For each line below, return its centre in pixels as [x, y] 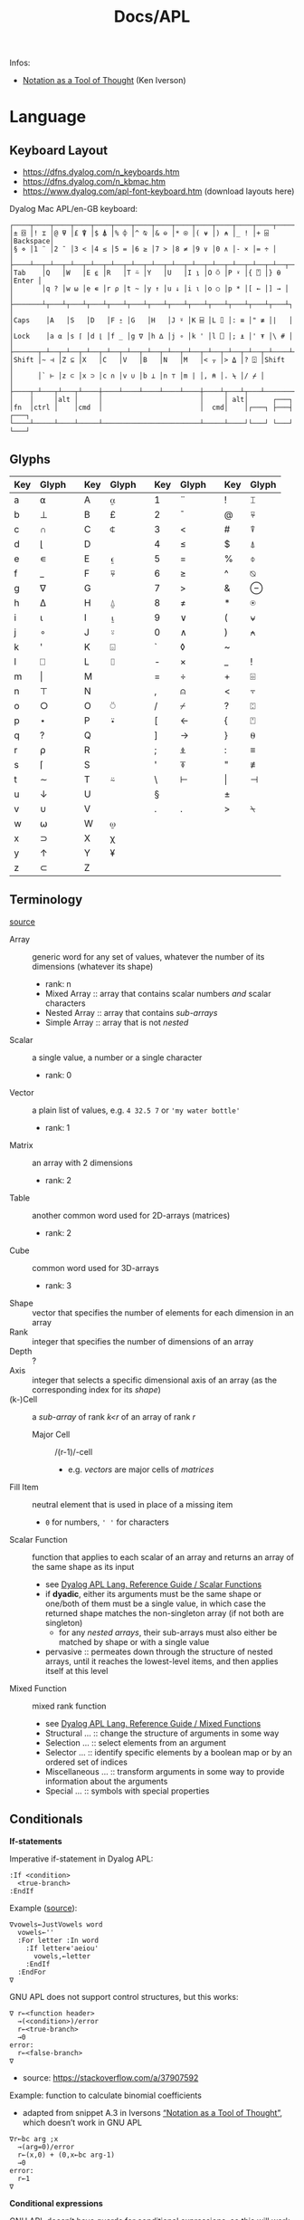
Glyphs [30, 459]
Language [48, 117]
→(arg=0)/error [46, 2147]
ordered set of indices [86, 1762]
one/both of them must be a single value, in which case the [156, 1603]
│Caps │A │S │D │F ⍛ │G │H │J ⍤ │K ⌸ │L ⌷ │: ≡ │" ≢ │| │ [152, 321]
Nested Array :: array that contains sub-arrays [131, 1012]
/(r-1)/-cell [74, 1451]
